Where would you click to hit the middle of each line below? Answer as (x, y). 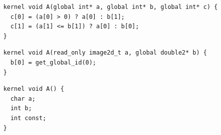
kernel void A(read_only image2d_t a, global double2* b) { (105, 53)
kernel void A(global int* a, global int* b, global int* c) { (110, 7)
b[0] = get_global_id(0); (53, 62)
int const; (28, 118)
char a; (23, 99)
